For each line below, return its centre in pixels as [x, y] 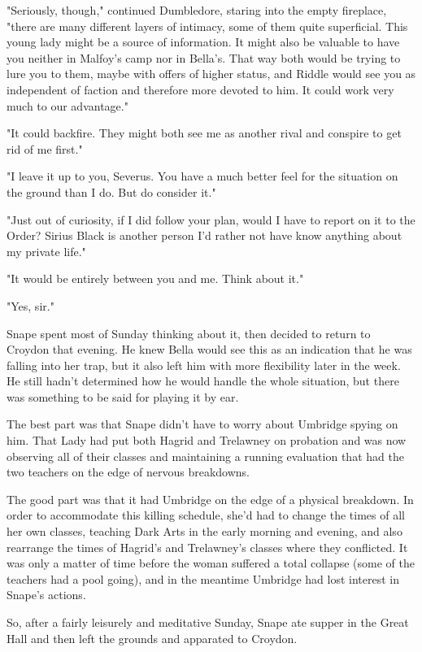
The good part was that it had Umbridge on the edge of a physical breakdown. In [210, 499]
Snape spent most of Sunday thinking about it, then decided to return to [189, 333]
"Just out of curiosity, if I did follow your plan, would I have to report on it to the [211, 219]
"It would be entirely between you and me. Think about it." [155, 278]
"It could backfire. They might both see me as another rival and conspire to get [204, 133]
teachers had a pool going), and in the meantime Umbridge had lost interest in [203, 578]
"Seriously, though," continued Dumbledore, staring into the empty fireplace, [197, 10]
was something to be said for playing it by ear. [123, 396]
